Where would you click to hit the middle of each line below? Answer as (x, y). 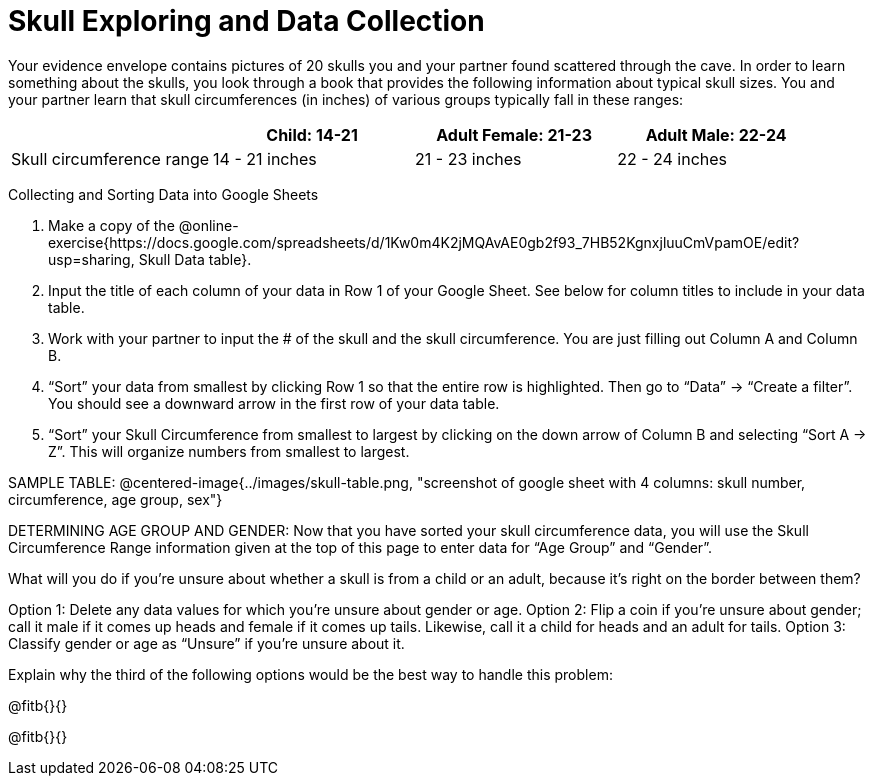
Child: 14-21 (312, 134)
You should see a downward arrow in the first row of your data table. (274, 403)
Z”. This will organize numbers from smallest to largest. (229, 451)
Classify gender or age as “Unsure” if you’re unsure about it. (206, 643)
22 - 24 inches (672, 158)
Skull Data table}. (195, 259)
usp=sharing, (91, 259)
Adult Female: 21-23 (514, 134)
